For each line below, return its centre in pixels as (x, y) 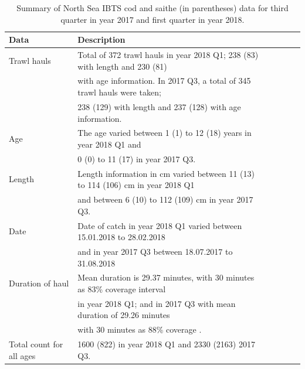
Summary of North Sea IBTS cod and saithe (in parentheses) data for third (152, 8)
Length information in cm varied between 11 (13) (166, 173)
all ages (22, 355)
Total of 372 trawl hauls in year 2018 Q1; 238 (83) (168, 55)
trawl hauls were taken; (119, 92)
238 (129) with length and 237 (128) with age (159, 106)
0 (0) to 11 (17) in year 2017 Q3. (137, 158)
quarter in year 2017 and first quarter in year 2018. (152, 19)
